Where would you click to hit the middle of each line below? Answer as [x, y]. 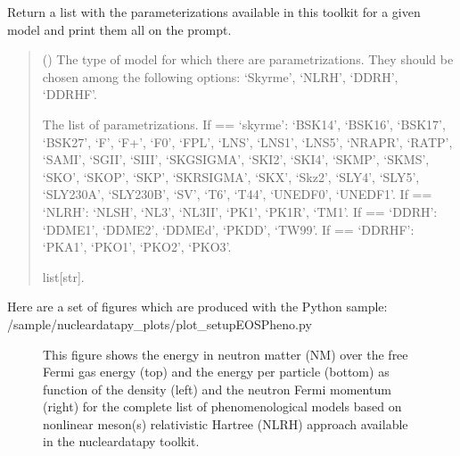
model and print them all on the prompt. [119, 29]
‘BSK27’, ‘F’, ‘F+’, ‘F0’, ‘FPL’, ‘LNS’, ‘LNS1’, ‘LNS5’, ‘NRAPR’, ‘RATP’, [247, 141]
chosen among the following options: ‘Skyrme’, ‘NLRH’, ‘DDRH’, [220, 76]
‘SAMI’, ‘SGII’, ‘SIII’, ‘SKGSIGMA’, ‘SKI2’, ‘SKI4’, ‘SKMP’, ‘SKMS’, [236, 159]
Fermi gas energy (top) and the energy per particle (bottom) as [216, 372]
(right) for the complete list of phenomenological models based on [222, 406]
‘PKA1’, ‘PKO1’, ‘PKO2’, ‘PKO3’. [137, 247]
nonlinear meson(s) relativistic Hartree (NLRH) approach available [226, 423]
